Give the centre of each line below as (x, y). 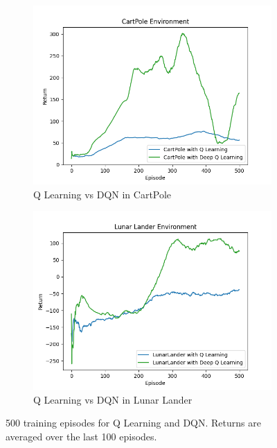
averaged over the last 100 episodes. (81, 436)
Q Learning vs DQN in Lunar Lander (113, 399)
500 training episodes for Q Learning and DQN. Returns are (133, 423)
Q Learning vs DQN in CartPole (102, 194)
